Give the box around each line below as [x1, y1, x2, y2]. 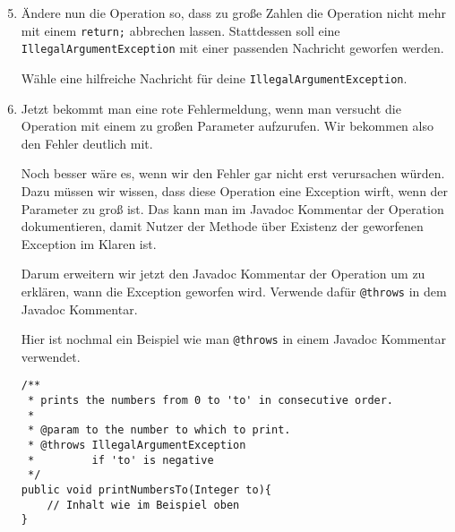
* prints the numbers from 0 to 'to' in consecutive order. [27, 394, 394, 408]
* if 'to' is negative [27, 453, 214, 467]
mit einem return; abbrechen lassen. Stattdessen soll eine [21, 21, 340, 39]
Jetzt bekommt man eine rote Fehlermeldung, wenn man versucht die [21, 99, 401, 117]
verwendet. [21, 347, 81, 365]
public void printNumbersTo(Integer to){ [21, 484, 271, 496]
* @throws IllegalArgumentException [27, 439, 246, 452]
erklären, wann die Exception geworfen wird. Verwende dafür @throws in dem [21, 281, 447, 300]
